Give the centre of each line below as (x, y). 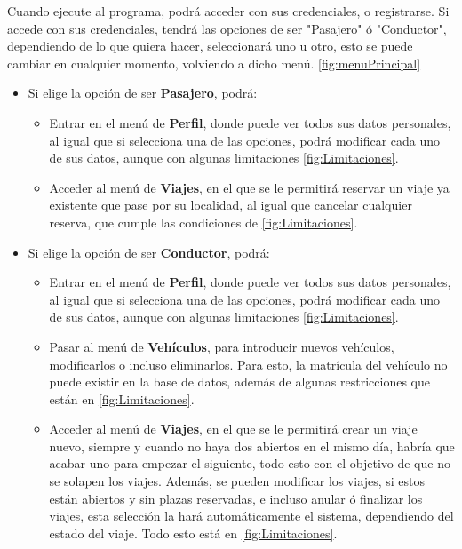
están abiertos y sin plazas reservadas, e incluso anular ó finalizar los (236, 498)
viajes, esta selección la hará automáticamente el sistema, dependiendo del (251, 516)
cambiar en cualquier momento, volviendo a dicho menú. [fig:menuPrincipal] (214, 63)
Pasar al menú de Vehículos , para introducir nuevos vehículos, (222, 346)
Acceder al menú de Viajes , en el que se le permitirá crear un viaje (233, 429)
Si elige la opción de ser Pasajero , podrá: (143, 93)
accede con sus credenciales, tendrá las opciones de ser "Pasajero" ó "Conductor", (227, 28)
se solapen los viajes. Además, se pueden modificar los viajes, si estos (237, 481)
